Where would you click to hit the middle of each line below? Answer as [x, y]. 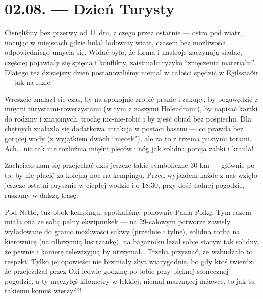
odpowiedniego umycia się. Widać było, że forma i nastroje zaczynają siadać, [123, 52]
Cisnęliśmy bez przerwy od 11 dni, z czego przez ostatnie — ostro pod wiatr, [123, 33]
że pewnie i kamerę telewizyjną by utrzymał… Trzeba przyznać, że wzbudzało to [129, 251]
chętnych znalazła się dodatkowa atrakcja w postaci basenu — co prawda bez [124, 128]
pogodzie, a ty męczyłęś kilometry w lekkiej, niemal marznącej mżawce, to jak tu [130, 281]
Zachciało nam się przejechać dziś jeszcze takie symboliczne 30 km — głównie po [130, 165]
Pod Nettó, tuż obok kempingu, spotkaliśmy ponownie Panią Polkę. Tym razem [128, 212]
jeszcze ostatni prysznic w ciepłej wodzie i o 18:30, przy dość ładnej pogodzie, [125, 185]
